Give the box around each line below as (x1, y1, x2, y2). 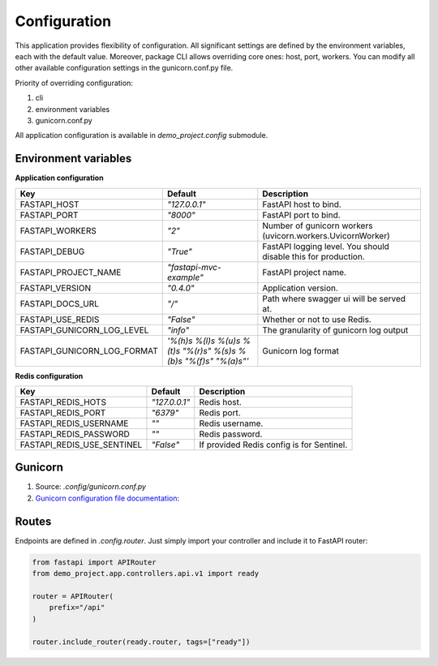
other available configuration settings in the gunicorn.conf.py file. (15, 63, 234, 73)
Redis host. (199, 396, 243, 407)
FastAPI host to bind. (262, 199, 342, 210)
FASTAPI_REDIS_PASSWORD (19, 428, 130, 440)
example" (166, 272, 204, 283)
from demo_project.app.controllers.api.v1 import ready (32, 569, 260, 578)
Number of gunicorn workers (262, 220, 373, 231)
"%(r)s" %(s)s (182, 345, 237, 356)
